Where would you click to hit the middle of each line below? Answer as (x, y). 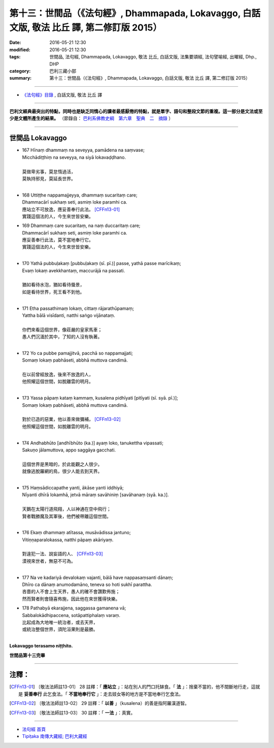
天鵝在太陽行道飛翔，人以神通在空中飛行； (66, 509)
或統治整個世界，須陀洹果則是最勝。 (60, 629)
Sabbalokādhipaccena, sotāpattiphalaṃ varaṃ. (71, 615)
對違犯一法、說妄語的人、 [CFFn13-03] (63, 554)
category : (20, 71)
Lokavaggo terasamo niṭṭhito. (41, 646)
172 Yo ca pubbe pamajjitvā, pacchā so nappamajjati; (77, 353)
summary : (21, 78)
